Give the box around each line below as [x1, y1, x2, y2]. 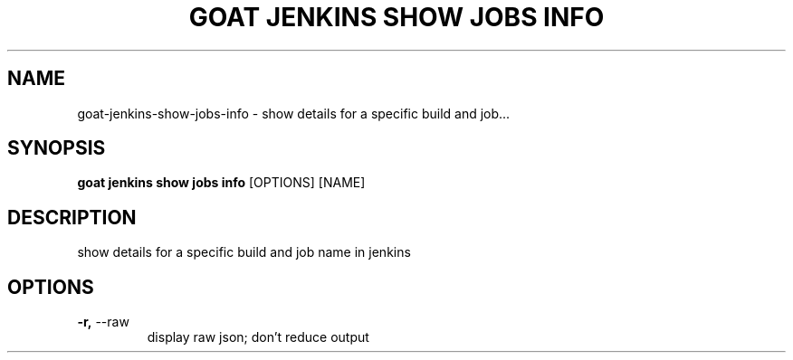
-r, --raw [77, 314, 129, 330]
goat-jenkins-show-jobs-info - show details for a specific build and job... [77, 105, 511, 121]
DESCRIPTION [7, 205, 137, 229]
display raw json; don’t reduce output [147, 329, 369, 346]
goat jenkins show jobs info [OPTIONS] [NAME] [77, 175, 366, 191]
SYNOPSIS [7, 137, 106, 160]
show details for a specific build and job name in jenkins [77, 244, 411, 261]
